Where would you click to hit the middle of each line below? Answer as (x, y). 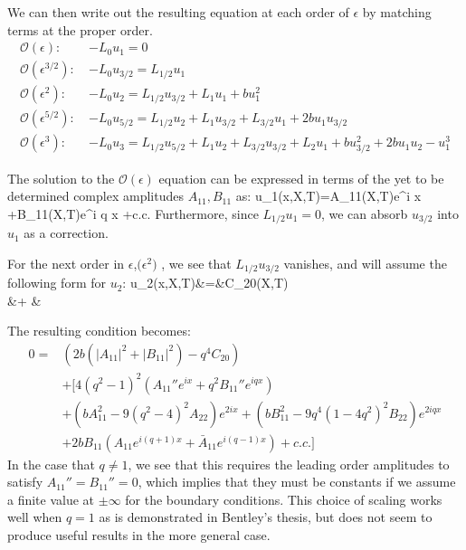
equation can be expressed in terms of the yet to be (301, 178)
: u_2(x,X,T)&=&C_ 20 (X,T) (205, 283)
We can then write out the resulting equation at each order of (178, 12)
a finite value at (51, 499)
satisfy (25, 482)
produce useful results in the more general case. (139, 534)
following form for (57, 283)
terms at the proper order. (80, 29)
